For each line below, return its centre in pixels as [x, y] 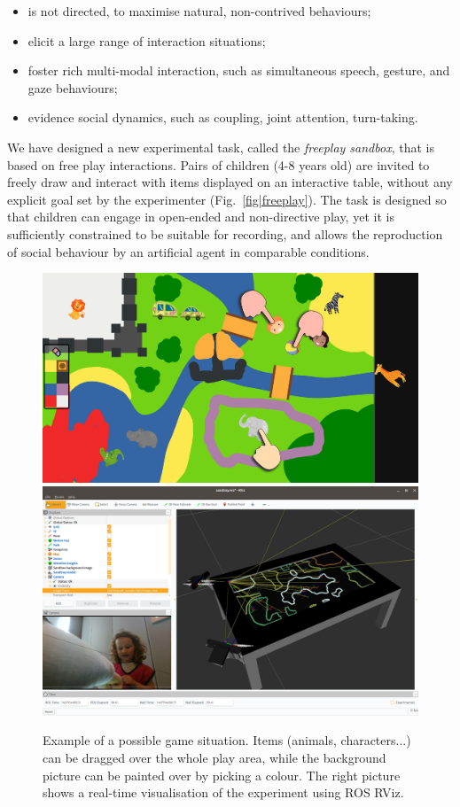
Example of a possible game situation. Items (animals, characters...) [227, 740]
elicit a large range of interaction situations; [147, 40]
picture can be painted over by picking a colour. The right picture [222, 775]
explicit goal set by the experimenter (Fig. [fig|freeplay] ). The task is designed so [227, 199]
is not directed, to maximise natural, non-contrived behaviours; [199, 11]
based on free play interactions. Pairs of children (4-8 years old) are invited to [218, 164]
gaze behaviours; [73, 87]
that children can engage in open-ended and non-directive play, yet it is [201, 217]
